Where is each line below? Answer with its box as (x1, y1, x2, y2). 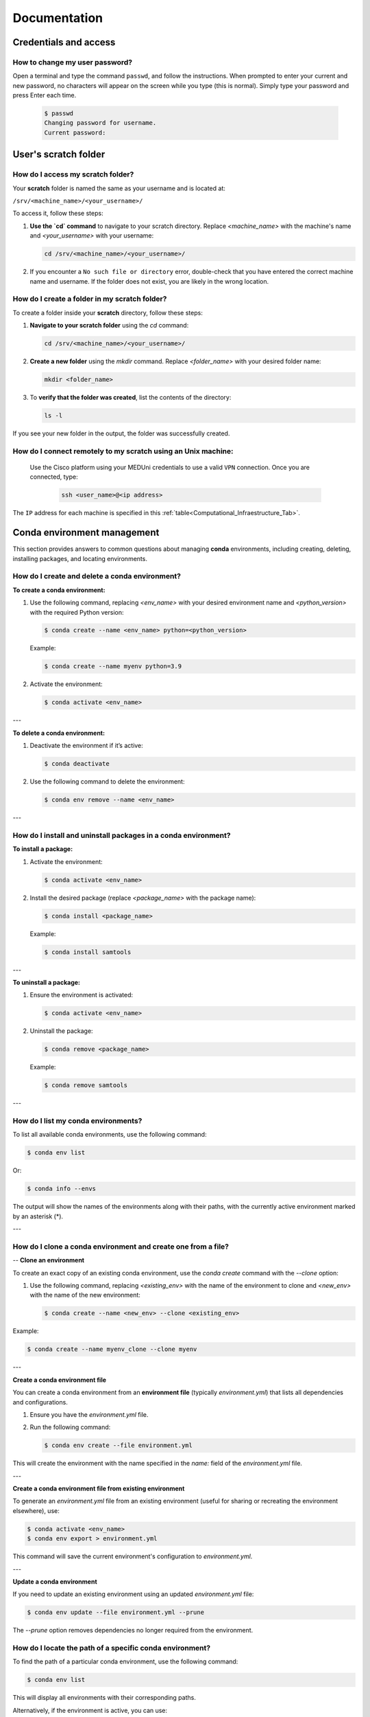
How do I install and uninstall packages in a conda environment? (12, 830, 231, 840)
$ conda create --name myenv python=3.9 (44, 663, 182, 670)
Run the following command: (29, 1423, 111, 1431)
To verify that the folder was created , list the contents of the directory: (29, 394, 232, 401)
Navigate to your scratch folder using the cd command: (29, 321, 189, 330)
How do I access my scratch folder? (12, 170, 134, 179)
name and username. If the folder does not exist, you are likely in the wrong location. (29, 277, 269, 285)
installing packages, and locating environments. (12, 554, 147, 562)
